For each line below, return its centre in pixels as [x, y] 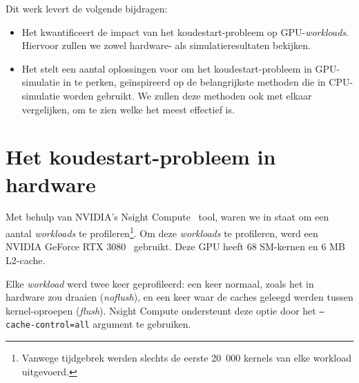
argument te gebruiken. [142, 324]
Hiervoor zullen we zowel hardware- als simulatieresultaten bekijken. [166, 45]
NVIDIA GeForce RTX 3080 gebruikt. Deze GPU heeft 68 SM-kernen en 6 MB [175, 246]
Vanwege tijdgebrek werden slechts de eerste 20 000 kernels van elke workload [186, 357]
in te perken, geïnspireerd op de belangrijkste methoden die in [194, 82]
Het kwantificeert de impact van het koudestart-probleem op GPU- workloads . [185, 31]
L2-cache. [26, 260]
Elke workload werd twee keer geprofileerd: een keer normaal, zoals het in [160, 283]
